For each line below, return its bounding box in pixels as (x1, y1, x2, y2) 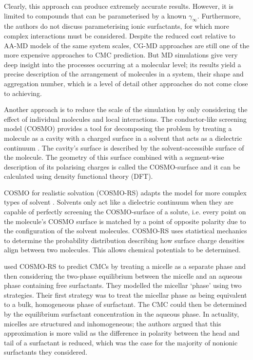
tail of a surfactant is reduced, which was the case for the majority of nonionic (4, 337, 238, 347)
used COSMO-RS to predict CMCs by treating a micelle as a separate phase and (4, 261, 246, 271)
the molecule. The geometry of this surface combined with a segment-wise (4, 152, 224, 162)
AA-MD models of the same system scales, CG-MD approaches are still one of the (4, 40, 250, 50)
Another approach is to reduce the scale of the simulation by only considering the (4, 104, 248, 114)
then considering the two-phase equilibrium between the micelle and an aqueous (4, 270, 243, 281)
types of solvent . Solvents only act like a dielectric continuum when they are (4, 197, 234, 207)
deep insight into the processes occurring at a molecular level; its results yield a (4, 59, 241, 69)
